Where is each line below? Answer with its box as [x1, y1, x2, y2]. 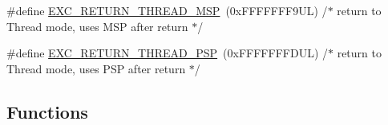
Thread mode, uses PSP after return [6, 60, 186, 76]
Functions [6, 99, 88, 123]
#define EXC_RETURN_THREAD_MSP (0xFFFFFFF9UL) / [6, 2, 328, 18]
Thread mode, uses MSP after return [6, 18, 188, 34]
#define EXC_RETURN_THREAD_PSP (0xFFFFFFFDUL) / [6, 45, 328, 61]
